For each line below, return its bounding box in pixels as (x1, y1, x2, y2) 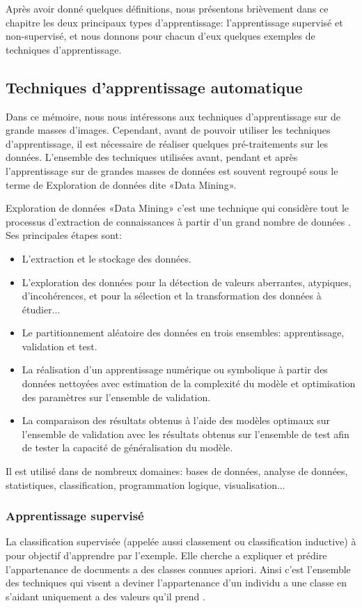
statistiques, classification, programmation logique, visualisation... (6, 477, 285, 492)
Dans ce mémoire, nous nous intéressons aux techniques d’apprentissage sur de (6, 109, 340, 123)
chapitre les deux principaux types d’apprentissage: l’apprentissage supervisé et (6, 15, 343, 29)
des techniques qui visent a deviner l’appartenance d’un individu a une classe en (6, 575, 347, 590)
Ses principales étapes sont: (6, 228, 122, 242)
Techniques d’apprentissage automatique (6, 76, 303, 98)
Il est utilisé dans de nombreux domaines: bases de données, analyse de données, (6, 464, 348, 478)
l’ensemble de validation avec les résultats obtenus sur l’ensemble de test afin (22, 426, 349, 441)
